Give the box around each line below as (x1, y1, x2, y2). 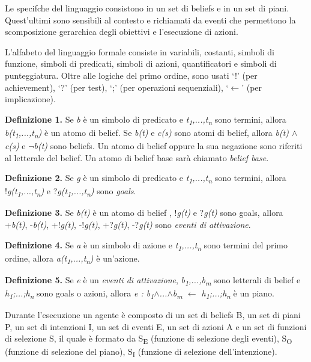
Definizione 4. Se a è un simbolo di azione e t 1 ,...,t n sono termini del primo (5, 238, 288, 253)
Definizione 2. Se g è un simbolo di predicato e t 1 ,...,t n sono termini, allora (5, 171, 286, 185)
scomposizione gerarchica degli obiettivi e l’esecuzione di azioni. (5, 25, 238, 38)
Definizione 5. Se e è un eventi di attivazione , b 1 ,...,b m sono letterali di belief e (5, 273, 301, 287)
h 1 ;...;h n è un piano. (201, 287, 274, 301)
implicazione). (5, 93, 56, 105)
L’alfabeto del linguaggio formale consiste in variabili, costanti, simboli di (5, 45, 275, 58)
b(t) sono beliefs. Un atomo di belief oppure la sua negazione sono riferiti (34, 140, 303, 152)
